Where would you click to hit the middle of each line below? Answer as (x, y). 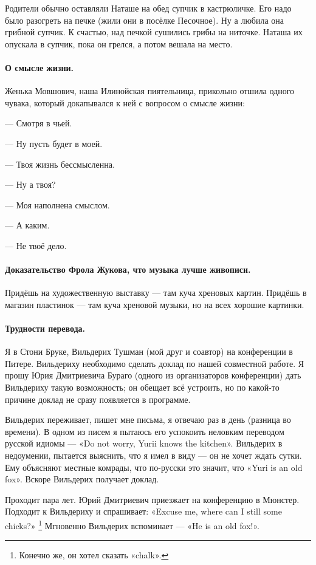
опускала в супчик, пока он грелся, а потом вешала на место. (119, 43)
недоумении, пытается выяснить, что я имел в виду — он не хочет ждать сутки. (153, 455)
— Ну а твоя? (30, 184)
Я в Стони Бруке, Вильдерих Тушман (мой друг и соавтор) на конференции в (149, 351)
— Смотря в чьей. (39, 123)
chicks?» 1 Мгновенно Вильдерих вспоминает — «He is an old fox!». (132, 525)
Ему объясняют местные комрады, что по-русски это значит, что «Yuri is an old (154, 467)
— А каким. (27, 225)
